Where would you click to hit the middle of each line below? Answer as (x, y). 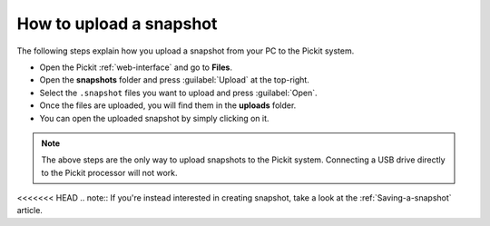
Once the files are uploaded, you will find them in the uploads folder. (168, 105)
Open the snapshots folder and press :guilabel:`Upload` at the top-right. (175, 80)
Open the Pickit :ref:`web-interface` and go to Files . (136, 67)
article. (29, 211)
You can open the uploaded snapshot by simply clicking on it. (154, 118)
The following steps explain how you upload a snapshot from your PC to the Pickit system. (186, 51)
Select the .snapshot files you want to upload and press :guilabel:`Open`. (178, 93)
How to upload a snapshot (117, 24)
